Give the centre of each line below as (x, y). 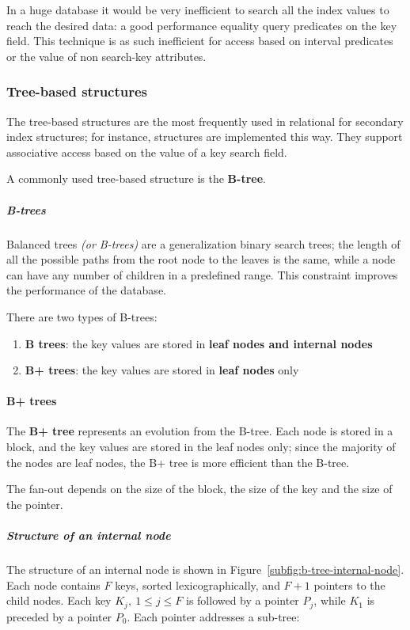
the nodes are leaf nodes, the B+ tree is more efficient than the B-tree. (178, 462)
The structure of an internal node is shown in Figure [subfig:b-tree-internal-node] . (205, 569)
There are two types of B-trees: (82, 316)
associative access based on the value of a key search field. (147, 152)
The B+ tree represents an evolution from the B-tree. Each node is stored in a (200, 431)
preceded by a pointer (59, 616)
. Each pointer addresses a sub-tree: (213, 616)
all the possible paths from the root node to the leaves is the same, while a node (201, 259)
